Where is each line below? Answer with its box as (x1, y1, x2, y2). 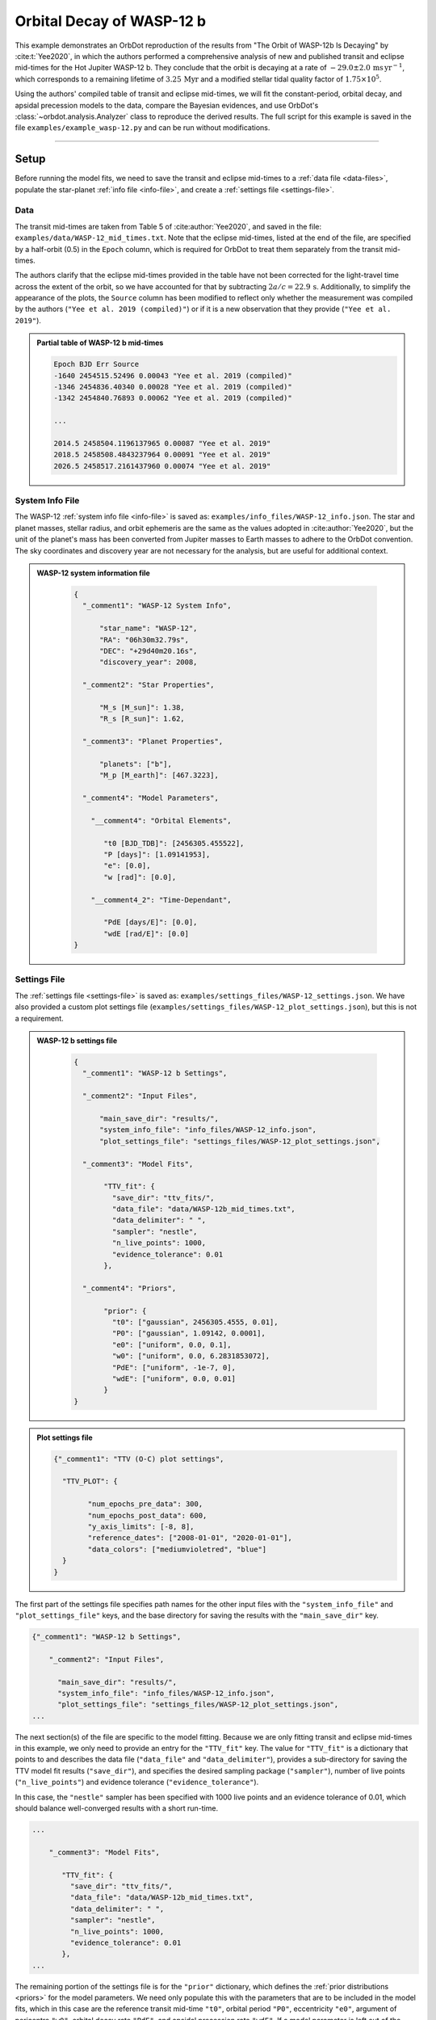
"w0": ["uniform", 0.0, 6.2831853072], (111, 1352, 270, 1361)
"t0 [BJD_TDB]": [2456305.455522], (103, 839, 245, 848)
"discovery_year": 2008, (99, 658, 198, 667)
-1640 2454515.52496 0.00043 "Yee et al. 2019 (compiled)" (53, 371, 292, 380)
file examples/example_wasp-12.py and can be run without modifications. (15, 123, 270, 133)
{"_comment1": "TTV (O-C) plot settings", (53, 1454, 224, 1463)
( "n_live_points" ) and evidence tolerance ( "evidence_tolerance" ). (15, 1778, 259, 1787)
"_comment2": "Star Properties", (82, 680, 215, 690)
